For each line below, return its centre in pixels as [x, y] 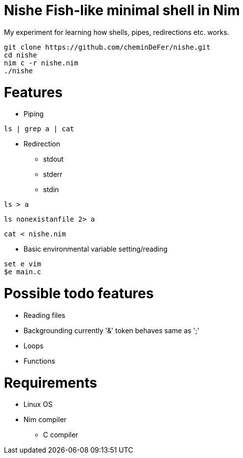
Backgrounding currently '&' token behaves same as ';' [111, 330]
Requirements [51, 383]
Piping [34, 114]
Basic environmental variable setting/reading [96, 249]
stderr [53, 174]
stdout [53, 159]
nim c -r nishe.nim [41, 63]
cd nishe [21, 55]
